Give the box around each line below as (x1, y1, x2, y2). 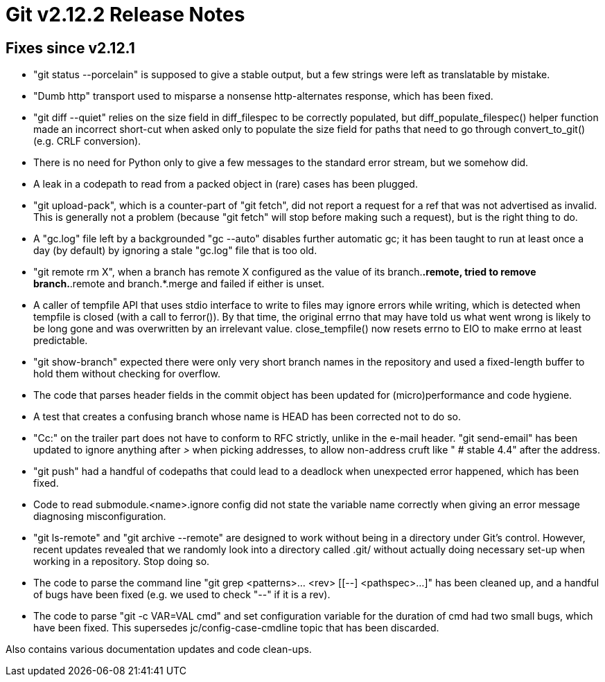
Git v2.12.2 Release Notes (6, 3, 245, 26)
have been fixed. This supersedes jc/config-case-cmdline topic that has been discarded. (33, 622, 439, 634)
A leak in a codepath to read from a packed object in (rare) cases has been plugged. (33, 178, 418, 190)
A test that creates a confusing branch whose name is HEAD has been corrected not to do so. (33, 411, 461, 423)
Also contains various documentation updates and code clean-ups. (6, 643, 312, 656)
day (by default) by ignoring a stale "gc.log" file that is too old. (33, 244, 317, 257)
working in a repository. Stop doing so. (33, 555, 210, 568)
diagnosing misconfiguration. (33, 510, 166, 523)
